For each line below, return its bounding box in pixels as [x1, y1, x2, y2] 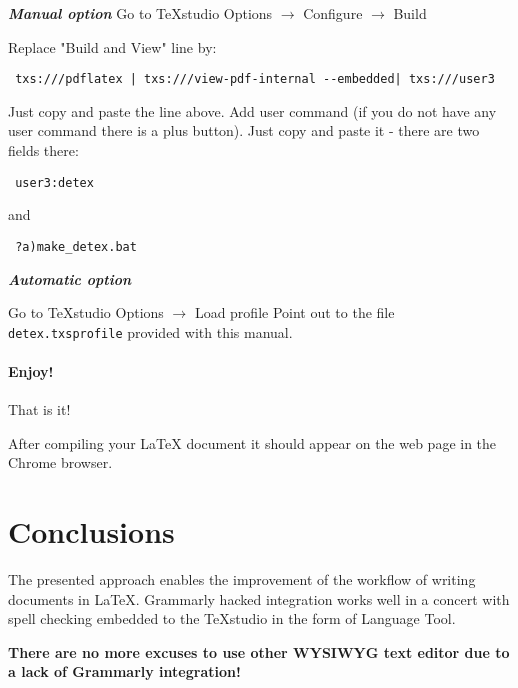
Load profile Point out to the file [194, 302, 395, 323]
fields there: [8, 140, 79, 161]
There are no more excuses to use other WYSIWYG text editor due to [8, 641, 510, 662]
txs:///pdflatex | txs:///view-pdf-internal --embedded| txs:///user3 [15, 72, 495, 87]
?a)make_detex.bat [15, 239, 137, 254]
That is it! [8, 399, 71, 420]
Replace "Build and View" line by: [8, 36, 217, 57]
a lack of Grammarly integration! [8, 661, 241, 682]
